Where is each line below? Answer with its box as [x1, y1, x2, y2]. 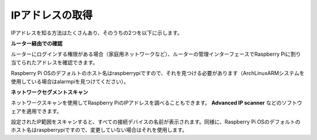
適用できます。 [26, 107, 62, 114]
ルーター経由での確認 [11, 40, 63, 47]
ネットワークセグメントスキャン [11, 88, 88, 95]
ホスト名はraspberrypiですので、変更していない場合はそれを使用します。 [11, 127, 188, 134]
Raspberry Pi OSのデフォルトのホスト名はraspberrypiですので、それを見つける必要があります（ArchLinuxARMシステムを [11, 70, 305, 77]
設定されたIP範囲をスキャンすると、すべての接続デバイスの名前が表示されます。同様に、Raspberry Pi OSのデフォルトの [11, 118, 301, 125]
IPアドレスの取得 [11, 9, 93, 22]
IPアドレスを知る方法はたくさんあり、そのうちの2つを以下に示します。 [11, 29, 183, 36]
